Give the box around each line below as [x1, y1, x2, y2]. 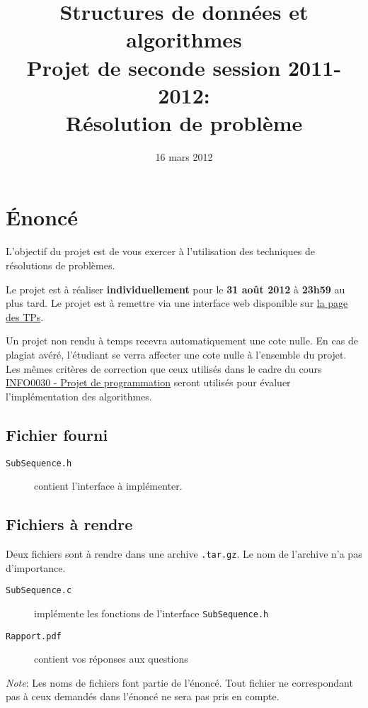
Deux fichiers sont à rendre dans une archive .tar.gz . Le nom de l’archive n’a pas [6, 546, 362, 561]
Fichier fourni [6, 423, 108, 445]
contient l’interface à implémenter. [34, 478, 183, 493]
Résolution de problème [65, 108, 303, 137]
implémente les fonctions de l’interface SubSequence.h [34, 605, 269, 620]
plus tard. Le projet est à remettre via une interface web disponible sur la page [6, 296, 348, 310]
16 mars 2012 [155, 149, 213, 164]
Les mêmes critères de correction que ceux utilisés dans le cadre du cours [6, 361, 322, 376]
